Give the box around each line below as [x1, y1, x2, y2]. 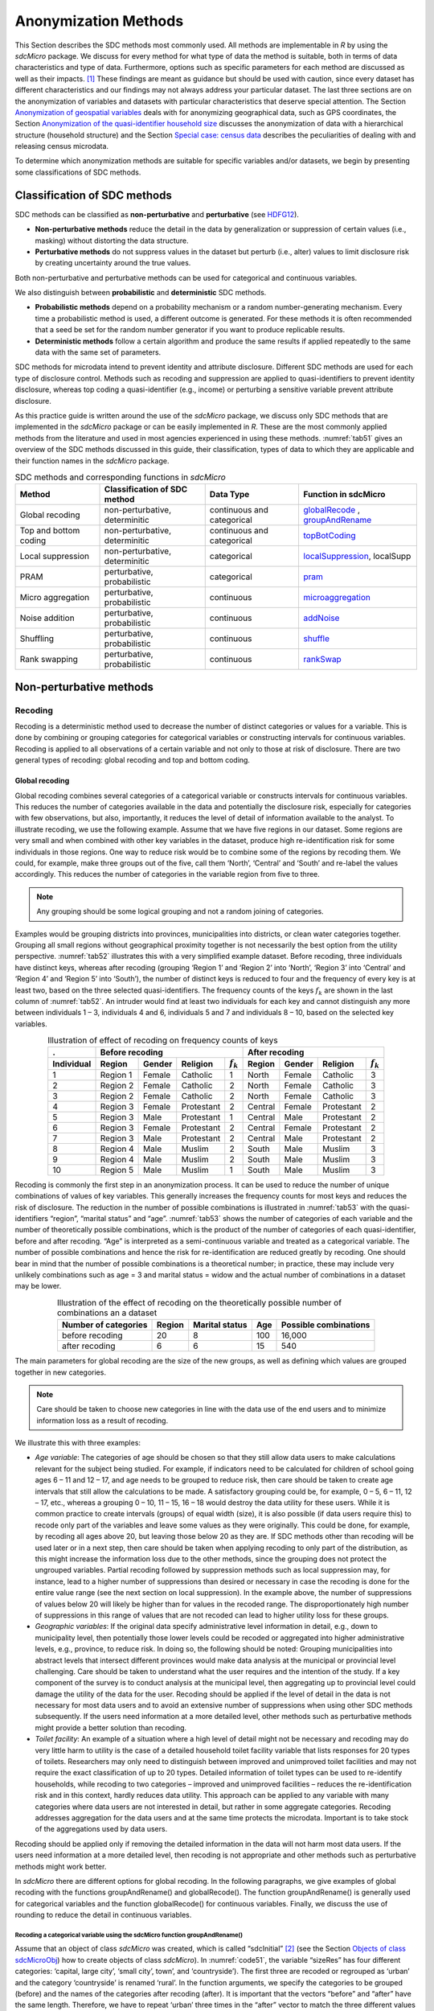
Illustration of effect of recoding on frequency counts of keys [47, 1034, 278, 1046]
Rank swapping [19, 654, 78, 665]
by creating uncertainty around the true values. [35, 258, 191, 268]
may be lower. [14, 1281, 62, 1291]
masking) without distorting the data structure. [35, 236, 189, 245]
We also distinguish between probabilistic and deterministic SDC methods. [14, 288, 267, 298]
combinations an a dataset [56, 1307, 158, 1318]
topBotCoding [303, 530, 357, 541]
